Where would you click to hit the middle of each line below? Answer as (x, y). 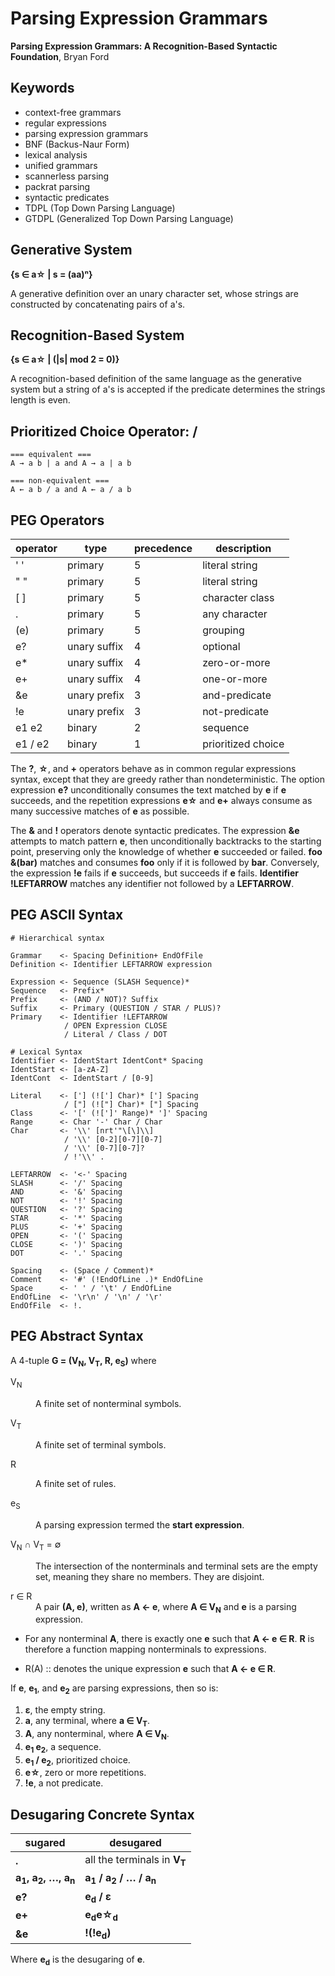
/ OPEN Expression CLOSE (115, 1025)
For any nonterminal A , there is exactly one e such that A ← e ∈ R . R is (169, 1639)
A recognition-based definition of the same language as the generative (156, 379)
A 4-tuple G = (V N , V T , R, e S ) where (83, 1361)
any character (235, 614)
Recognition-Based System (97, 335)
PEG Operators (57, 520)
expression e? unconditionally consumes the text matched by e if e (148, 790)
